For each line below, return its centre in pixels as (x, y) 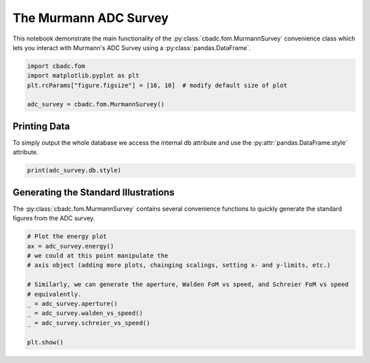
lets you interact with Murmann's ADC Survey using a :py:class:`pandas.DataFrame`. (132, 47)
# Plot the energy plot (67, 236)
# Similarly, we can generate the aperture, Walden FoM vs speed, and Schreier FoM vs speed (188, 284)
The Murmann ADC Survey (91, 18)
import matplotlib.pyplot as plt (83, 76)
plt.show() (45, 342)
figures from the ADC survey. (54, 218)
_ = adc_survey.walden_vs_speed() (85, 313)
